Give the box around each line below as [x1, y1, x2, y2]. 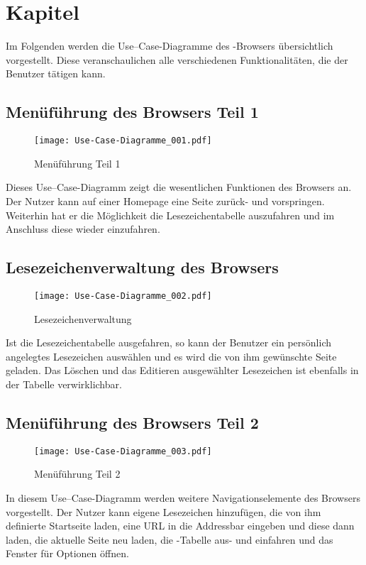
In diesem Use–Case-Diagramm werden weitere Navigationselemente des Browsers [6, 490, 360, 505]
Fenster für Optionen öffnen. [6, 546, 129, 561]
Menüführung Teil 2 [34, 466, 121, 481]
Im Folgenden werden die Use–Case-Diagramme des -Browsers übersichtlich [6, 38, 333, 53]
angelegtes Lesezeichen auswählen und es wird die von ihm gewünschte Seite [6, 349, 337, 363]
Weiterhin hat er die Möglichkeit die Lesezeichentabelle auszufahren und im [6, 207, 335, 222]
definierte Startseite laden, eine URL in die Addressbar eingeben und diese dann [6, 518, 355, 533]
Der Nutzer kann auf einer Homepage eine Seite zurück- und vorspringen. [6, 193, 325, 208]
